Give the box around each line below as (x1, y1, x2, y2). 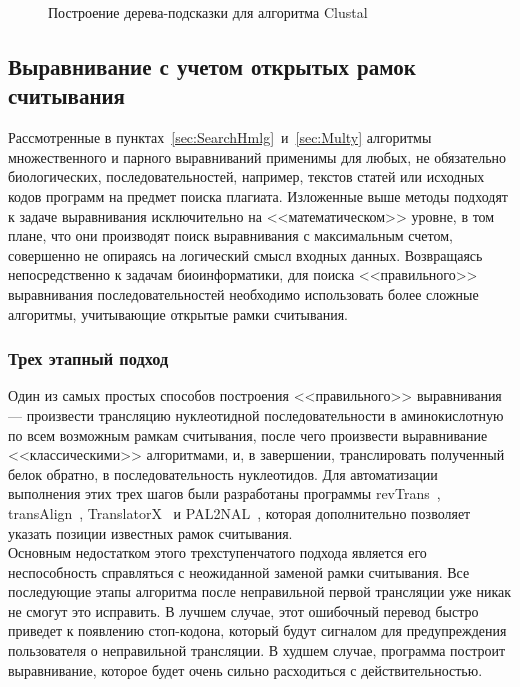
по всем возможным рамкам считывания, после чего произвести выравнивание (8, 424, 488, 445)
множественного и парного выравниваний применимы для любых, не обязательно (8, 146, 507, 167)
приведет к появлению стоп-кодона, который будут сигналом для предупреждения (8, 620, 507, 641)
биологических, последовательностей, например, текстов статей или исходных (8, 166, 485, 187)
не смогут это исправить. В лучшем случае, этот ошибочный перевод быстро (8, 600, 479, 621)
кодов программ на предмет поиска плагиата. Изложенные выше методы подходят (8, 185, 508, 206)
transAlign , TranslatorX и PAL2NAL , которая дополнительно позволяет (8, 502, 471, 523)
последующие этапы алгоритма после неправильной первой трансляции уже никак (8, 581, 512, 602)
